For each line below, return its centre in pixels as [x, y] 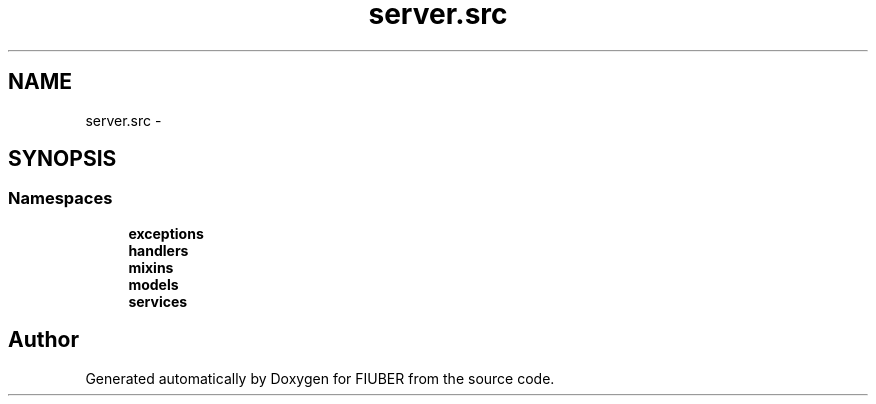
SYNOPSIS [62, 159]
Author [43, 340]
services [158, 301]
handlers [158, 250]
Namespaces [60, 198]
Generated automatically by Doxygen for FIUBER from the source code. [320, 378]
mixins [151, 267]
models [153, 284]
